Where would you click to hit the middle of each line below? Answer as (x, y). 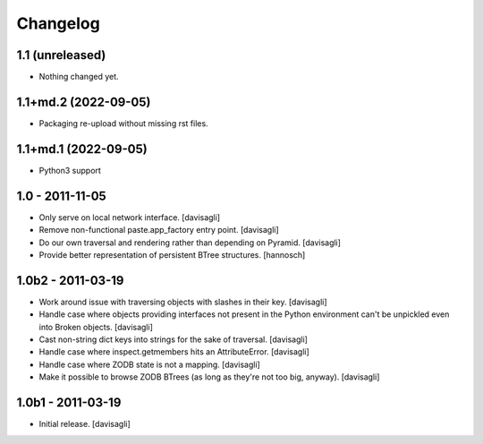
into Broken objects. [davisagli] (96, 327)
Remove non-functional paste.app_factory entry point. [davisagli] (159, 230)
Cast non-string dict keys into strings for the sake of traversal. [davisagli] (174, 339)
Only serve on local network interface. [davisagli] (130, 217)
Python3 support (70, 170)
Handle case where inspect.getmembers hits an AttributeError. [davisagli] (174, 352)
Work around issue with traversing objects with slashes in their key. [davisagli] (183, 302)
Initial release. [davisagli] (85, 424)
